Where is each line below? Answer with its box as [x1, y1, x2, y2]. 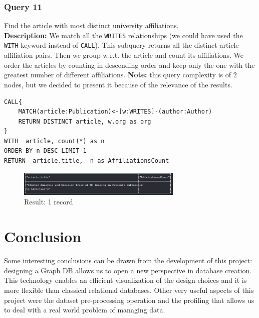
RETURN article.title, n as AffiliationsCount [4, 157, 169, 165]
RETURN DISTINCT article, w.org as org [18, 118, 151, 125]
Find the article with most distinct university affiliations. [4, 20, 179, 31]
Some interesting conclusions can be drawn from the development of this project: [4, 255, 252, 266]
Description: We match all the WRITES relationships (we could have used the [4, 30, 243, 40]
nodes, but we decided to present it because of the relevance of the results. [4, 79, 232, 89]
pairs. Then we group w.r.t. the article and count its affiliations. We [35, 50, 243, 60]
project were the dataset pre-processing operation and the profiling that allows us [4, 294, 254, 305]
